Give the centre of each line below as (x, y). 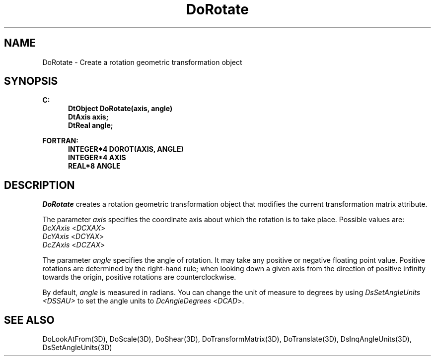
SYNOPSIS (31, 81)
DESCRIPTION (39, 185)
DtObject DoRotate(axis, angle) (120, 109)
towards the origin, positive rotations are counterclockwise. (139, 277)
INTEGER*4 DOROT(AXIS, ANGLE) (126, 149)
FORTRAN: (60, 141)
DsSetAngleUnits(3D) (77, 348)
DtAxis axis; (88, 117)
